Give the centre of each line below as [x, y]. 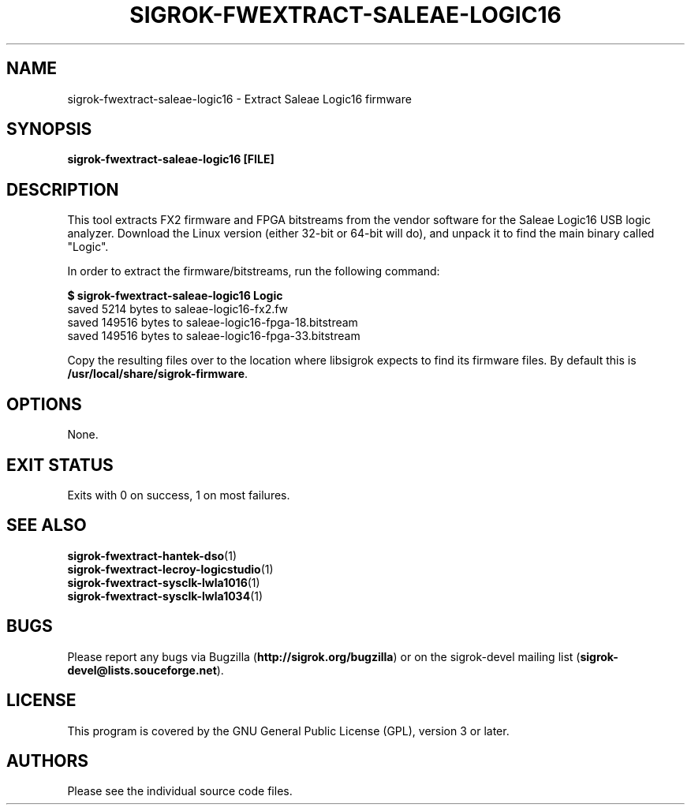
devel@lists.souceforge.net [142, 670]
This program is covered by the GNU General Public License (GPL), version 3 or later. [288, 731]
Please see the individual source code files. [180, 791]
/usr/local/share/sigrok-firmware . [158, 374]
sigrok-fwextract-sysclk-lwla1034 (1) [165, 596]
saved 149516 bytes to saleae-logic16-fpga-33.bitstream [214, 336]
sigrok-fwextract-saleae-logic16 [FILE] [171, 159]
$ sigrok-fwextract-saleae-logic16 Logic [175, 296]
